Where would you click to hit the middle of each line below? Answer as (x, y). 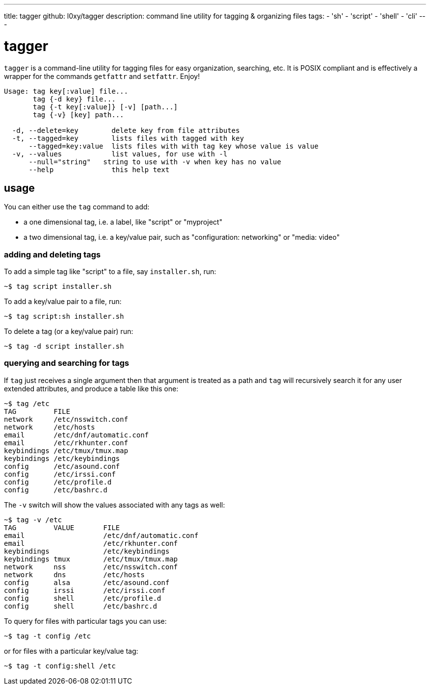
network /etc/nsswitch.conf (66, 419)
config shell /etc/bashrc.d (81, 606)
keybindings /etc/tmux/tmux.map (66, 450)
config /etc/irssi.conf (60, 474)
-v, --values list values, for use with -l (120, 154)
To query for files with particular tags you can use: (85, 621)
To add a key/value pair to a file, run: (63, 302)
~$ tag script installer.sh (58, 287)
